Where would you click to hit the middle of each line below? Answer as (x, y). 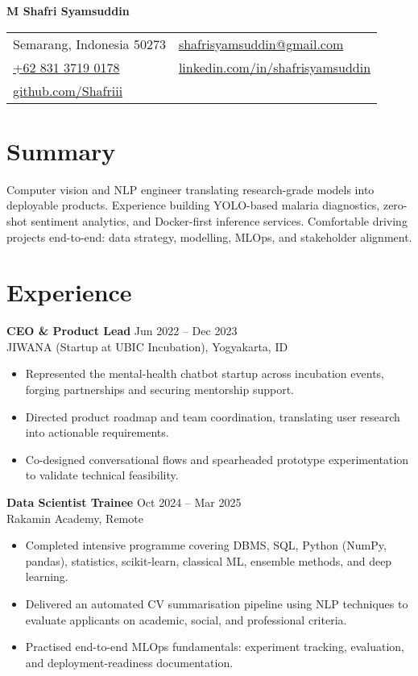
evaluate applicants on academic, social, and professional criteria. (186, 619)
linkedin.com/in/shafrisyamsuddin (275, 67)
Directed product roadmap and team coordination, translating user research (213, 416)
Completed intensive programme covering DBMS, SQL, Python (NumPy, (206, 545)
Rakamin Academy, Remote (75, 518)
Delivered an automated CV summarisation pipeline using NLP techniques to (217, 603)
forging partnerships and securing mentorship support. (159, 389)
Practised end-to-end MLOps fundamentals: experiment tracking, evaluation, (215, 647)
